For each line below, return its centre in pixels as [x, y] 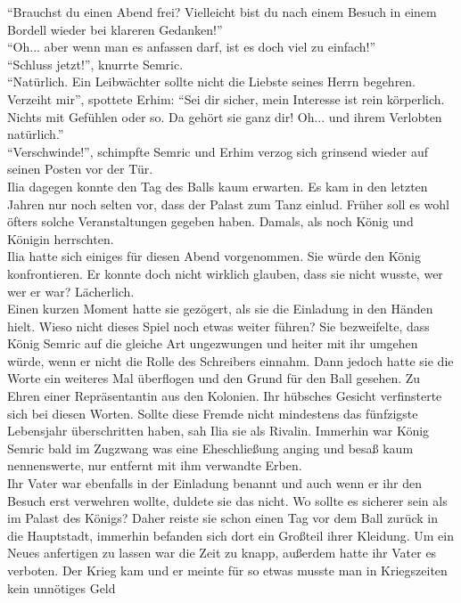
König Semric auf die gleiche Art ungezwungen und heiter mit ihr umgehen [213, 343]
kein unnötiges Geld [62, 587]
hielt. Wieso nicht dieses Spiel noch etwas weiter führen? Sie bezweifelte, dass [218, 326]
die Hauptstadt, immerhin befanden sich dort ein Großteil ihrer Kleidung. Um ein [231, 535]
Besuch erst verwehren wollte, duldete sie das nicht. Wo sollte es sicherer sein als [227, 500]
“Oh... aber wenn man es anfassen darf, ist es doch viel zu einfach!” [192, 47]
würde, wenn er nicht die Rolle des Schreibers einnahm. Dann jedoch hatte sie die [230, 360]
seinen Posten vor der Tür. [80, 169]
